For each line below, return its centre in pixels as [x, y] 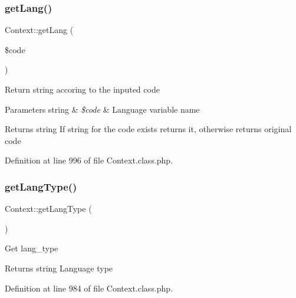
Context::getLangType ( [48, 209]
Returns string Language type [59, 268]
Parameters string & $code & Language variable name [102, 109]
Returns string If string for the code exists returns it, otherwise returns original [148, 129]
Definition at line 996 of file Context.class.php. [89, 160]
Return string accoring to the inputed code [82, 89]
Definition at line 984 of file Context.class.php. [89, 288]
